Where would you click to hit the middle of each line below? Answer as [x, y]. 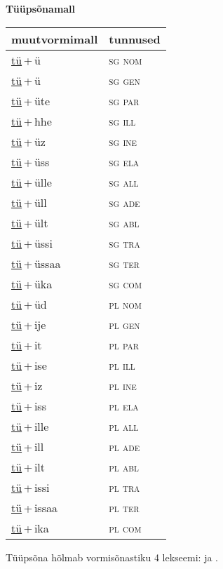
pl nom [125, 304]
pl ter [124, 507]
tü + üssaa [36, 263]
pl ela [124, 406]
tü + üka [32, 283]
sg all [124, 182]
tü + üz [28, 141]
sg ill [122, 121]
